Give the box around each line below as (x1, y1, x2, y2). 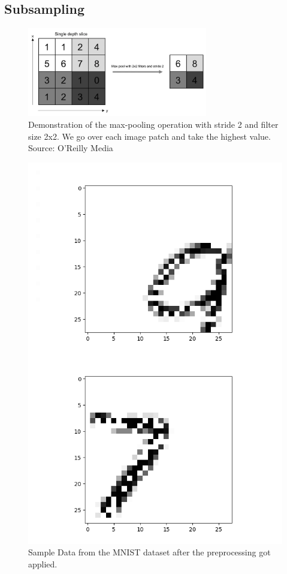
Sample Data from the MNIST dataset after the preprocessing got (28, 546, 271, 558)
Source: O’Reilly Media (28, 142, 113, 154)
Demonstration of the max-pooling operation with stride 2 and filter (28, 118, 279, 131)
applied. (28, 558, 58, 570)
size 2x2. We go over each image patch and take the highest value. (28, 130, 271, 142)
